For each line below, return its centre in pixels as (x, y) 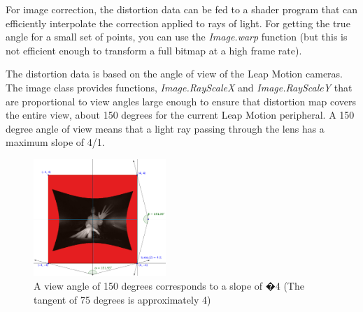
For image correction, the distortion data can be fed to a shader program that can (182, 9)
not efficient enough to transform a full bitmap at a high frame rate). (154, 50)
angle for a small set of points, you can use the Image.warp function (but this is (177, 37)
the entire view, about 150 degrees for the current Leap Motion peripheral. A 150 (180, 115)
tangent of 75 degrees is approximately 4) (122, 299)
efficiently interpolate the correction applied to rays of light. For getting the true (178, 23)
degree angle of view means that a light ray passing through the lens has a (165, 128)
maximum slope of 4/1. (55, 142)
